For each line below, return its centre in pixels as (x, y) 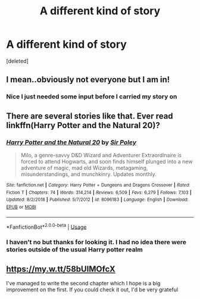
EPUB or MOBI (21, 207)
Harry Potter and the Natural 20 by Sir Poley (71, 142)
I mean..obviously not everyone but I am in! (88, 80)
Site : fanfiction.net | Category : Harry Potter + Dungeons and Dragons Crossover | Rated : (98, 185)
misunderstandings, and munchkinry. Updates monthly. (88, 174)
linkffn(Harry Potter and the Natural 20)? (83, 125)
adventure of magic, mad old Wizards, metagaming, (84, 167)
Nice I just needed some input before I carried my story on (92, 96)
